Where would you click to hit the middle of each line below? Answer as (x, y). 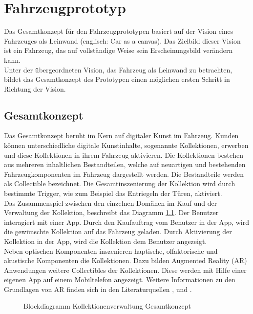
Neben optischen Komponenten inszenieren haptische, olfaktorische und (111, 251)
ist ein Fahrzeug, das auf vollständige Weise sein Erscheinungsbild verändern (118, 50)
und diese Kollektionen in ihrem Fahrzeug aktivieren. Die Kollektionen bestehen (124, 155)
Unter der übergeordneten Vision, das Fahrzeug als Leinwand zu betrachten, (118, 69)
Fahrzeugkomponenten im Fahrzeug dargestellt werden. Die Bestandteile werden (124, 174)
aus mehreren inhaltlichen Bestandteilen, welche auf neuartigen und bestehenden (125, 164)
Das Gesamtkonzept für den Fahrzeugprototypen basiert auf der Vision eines (119, 31)
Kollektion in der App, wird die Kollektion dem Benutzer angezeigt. (105, 241)
